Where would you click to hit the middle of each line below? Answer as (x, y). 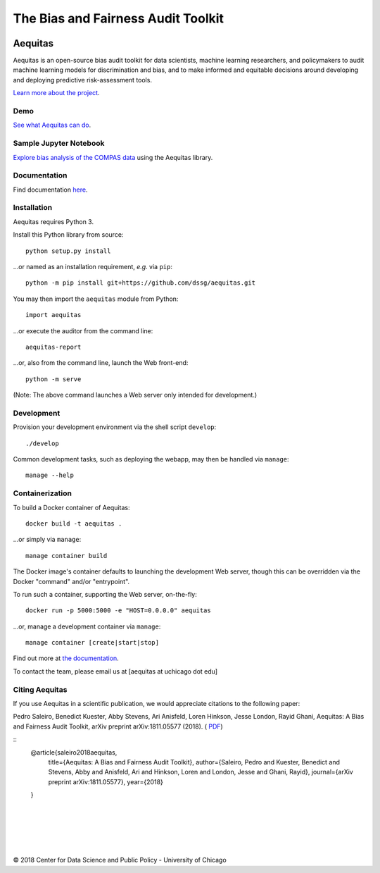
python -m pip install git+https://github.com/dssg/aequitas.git (141, 283)
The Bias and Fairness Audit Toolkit (119, 18)
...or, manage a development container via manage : (87, 626)
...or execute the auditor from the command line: (83, 330)
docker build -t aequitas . (74, 524)
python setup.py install (68, 251)
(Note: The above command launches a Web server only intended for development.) (135, 395)
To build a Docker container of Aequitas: (71, 507)
